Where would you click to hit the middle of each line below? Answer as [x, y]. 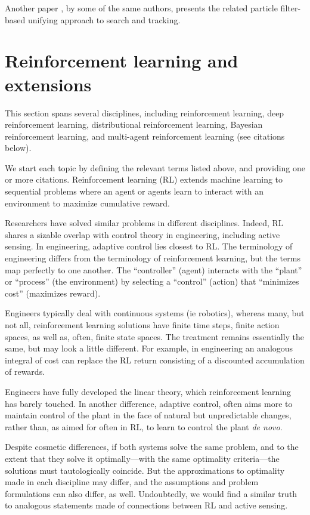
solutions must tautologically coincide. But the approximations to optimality [145, 470]
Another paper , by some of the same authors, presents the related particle [141, 8]
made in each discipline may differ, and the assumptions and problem [132, 482]
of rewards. [25, 371]
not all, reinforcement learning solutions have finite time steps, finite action [142, 325]
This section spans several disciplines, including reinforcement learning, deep [145, 112]
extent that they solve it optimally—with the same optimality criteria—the [142, 458]
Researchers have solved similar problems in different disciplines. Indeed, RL [144, 223]
